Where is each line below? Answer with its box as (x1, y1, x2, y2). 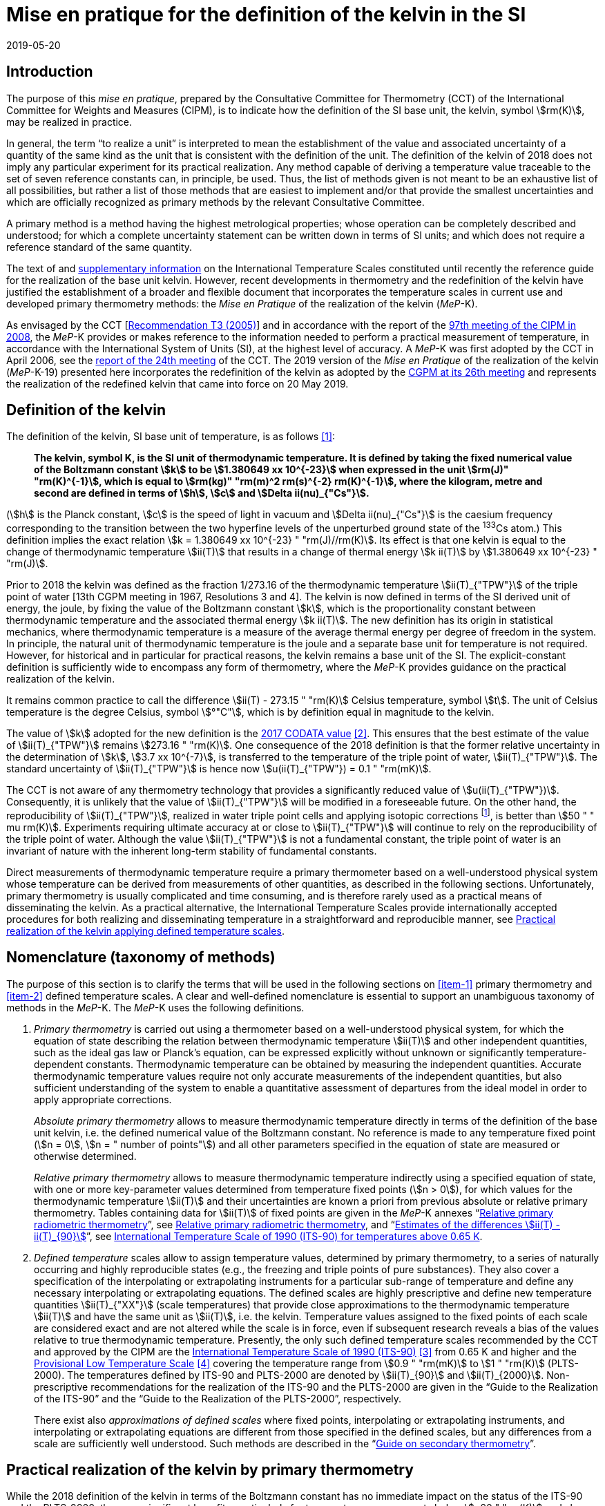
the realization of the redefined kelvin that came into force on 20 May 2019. (6, 377, 349, 390)
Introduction (6, 63, 93, 81)
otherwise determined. (34, 1150, 137, 1162)
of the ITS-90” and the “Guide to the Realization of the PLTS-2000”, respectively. (34, 1392, 402, 1404)
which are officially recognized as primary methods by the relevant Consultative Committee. (6, 196, 425, 208)
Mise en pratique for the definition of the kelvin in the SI (6, 3, 526, 26)
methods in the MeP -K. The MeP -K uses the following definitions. (6, 1001, 305, 1013)
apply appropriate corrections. (34, 1093, 172, 1105)
